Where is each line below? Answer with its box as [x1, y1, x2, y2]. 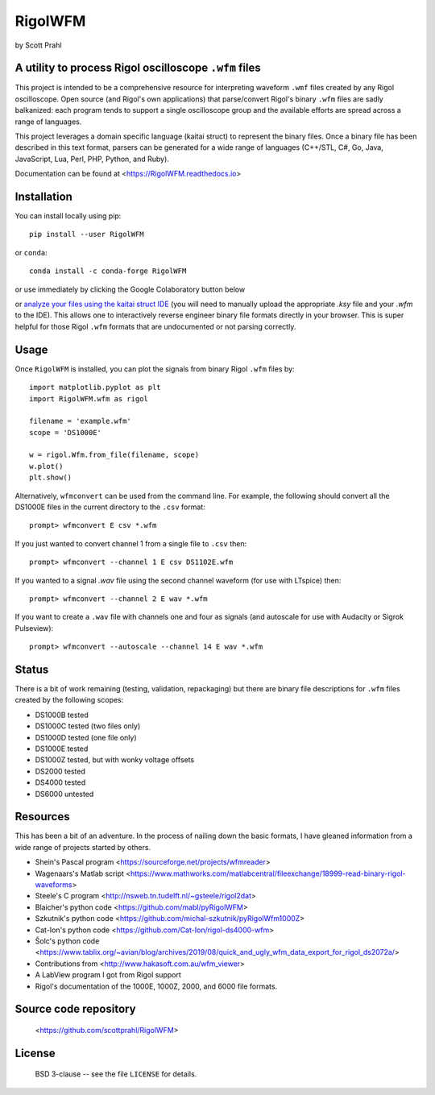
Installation [14, 190, 72, 203]
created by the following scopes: [14, 695, 124, 705]
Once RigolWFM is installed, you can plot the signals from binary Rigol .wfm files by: [14, 363, 295, 374]
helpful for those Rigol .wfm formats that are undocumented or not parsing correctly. [14, 321, 296, 331]
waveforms [35, 880, 72, 890]
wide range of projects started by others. [14, 842, 151, 852]
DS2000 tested [35, 766, 86, 776]
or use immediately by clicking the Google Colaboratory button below [14, 284, 246, 294]
